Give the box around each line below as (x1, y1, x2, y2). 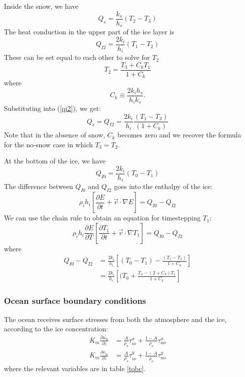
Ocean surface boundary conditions (4, 295, 146, 307)
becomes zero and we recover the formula (117, 130, 241, 140)
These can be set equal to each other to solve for (4, 52, 150, 62)
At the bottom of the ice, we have (4, 156, 106, 166)
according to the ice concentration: (4, 323, 109, 334)
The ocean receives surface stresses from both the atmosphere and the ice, (4, 314, 227, 324)
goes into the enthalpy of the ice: (114, 181, 213, 191)
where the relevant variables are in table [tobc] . (4, 363, 146, 373)
